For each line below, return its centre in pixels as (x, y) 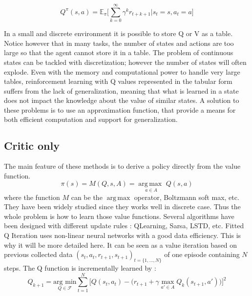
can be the (87, 197)
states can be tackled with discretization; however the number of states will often (125, 62)
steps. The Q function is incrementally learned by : (80, 268)
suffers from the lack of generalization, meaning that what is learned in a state (121, 90)
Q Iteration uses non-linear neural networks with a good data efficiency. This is (123, 235)
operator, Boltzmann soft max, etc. (187, 197)
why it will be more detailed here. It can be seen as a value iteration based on (121, 245)
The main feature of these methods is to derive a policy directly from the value (122, 166)
